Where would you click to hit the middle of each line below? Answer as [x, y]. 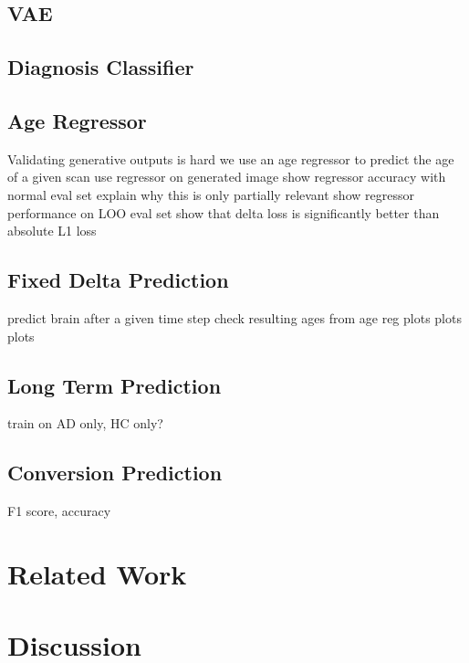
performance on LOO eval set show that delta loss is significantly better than [224, 212]
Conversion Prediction [115, 473]
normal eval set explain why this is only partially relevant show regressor [211, 194]
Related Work [97, 573]
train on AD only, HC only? [85, 423]
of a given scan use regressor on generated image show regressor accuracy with [227, 177]
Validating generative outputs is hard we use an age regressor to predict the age [231, 158]
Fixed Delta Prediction [118, 280]
